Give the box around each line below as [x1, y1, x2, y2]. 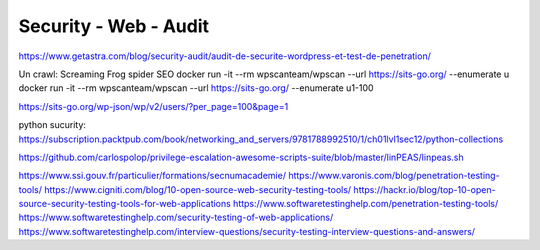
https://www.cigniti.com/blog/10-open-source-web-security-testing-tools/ [44, 183, 352, 195]
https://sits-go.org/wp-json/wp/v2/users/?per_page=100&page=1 [18, 100, 289, 112]
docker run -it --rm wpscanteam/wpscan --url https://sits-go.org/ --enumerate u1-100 [18, 82, 374, 94]
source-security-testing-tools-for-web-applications [18, 198, 232, 210]
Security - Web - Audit [18, 15, 210, 37]
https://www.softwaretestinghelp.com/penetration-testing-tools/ [233, 198, 499, 210]
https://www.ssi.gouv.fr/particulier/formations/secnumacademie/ [18, 170, 287, 182]
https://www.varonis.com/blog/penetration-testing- [288, 170, 500, 182]
